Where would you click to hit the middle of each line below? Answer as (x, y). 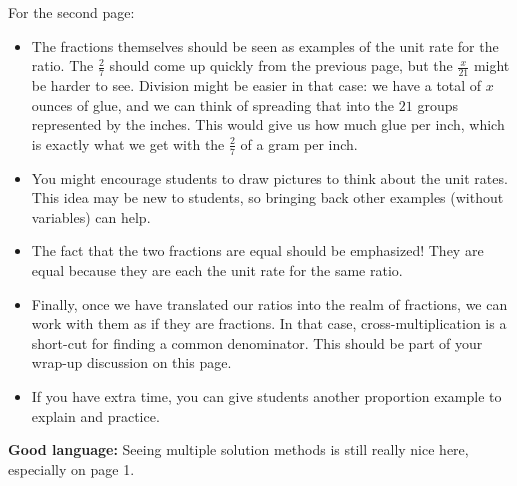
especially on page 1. (71, 468)
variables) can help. (91, 216)
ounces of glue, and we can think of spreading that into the (213, 104)
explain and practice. (95, 415)
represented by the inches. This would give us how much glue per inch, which (268, 124)
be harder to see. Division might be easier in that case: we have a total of (256, 85)
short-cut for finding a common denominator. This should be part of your (257, 342)
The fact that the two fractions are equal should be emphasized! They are (257, 250)
